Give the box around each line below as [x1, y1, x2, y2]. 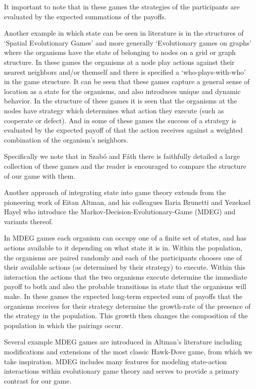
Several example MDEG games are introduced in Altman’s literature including [4, 337, 242, 347]
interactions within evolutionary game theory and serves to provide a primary [4, 366, 239, 376]
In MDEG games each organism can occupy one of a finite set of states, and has [4, 233, 247, 243]
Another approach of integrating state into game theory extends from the [4, 187, 226, 197]
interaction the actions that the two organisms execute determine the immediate [4, 271, 247, 282]
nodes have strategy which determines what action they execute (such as [4, 105, 224, 115]
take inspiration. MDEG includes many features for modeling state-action [4, 356, 227, 366]
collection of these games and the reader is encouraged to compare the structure [4, 160, 247, 171]
